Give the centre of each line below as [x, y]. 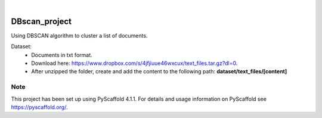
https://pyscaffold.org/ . [39, 107]
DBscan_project [41, 21]
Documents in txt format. [62, 55]
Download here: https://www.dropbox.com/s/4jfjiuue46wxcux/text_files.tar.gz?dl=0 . [134, 63]
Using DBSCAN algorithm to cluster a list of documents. [79, 35]
